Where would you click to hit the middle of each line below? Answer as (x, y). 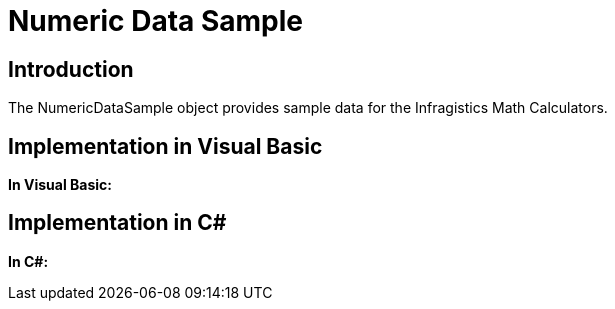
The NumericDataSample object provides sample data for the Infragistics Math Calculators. (308, 108)
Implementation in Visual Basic (165, 146)
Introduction (71, 69)
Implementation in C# (117, 223)
